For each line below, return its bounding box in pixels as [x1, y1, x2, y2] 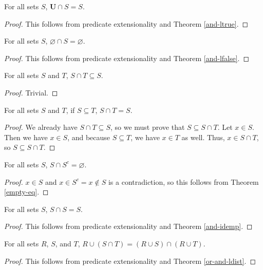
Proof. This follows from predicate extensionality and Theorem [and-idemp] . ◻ [4, 221, 253, 232]
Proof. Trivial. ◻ [4, 87, 58, 98]
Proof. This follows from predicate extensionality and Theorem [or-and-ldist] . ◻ [4, 255, 256, 266]
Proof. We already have [4, 122, 78, 132]
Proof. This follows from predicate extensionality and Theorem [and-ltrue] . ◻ [4, 18, 249, 29]
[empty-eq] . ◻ [4, 186, 49, 197]
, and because [67, 131, 110, 142]
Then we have [4, 131, 48, 142]
